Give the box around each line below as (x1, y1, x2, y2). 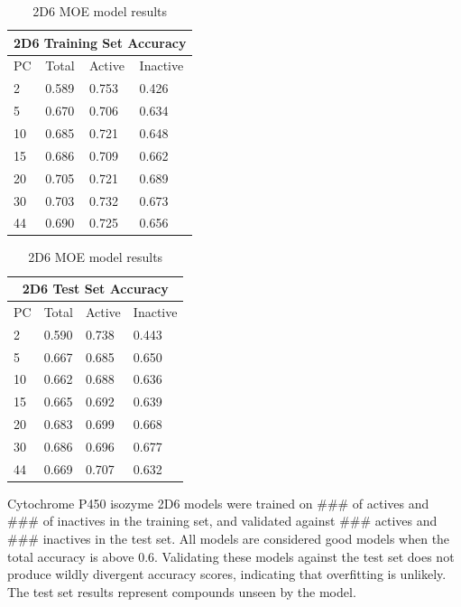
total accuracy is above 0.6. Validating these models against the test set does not (7, 546, 455, 565)
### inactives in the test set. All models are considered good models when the (7, 529, 450, 548)
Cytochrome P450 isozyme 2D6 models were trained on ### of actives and (7, 493, 429, 512)
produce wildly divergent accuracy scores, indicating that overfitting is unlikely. (7, 565, 447, 584)
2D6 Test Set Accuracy (22, 279, 169, 298)
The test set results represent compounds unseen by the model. (7, 582, 356, 601)
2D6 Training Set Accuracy (14, 33, 187, 51)
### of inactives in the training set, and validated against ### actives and (7, 511, 438, 530)
